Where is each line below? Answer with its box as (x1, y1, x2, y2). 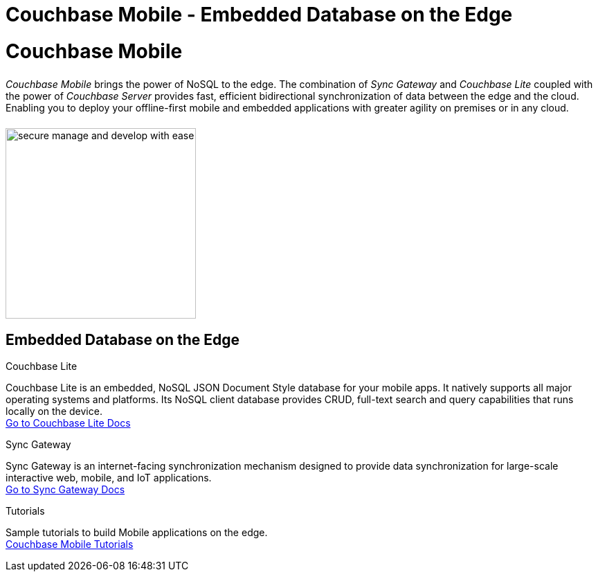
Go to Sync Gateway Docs (6, 483, 125, 496)
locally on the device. (6, 405, 102, 418)
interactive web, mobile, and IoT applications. (6, 472, 212, 484)
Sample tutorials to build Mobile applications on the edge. (6, 526, 268, 539)
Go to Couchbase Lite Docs (6, 417, 131, 429)
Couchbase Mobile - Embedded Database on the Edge (6, 3, 513, 26)
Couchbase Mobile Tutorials (6, 538, 134, 551)
